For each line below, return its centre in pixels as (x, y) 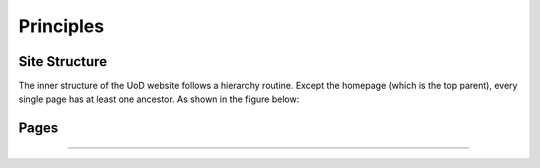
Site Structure (63, 61)
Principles (61, 26)
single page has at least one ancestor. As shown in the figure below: (159, 99)
